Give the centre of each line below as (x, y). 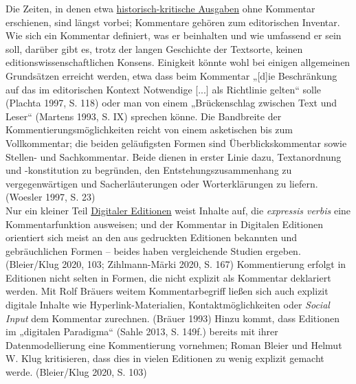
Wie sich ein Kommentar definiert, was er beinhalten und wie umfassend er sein (174, 35)
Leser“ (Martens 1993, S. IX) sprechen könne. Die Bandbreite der (144, 116)
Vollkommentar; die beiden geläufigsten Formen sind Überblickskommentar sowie (176, 143)
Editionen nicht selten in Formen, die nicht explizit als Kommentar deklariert (168, 277)
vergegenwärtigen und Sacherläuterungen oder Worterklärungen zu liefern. (162, 183)
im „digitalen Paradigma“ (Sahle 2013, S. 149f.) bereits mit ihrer (142, 331)
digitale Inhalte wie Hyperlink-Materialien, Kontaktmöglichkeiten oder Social (168, 305)
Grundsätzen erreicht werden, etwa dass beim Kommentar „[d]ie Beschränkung (171, 75)
